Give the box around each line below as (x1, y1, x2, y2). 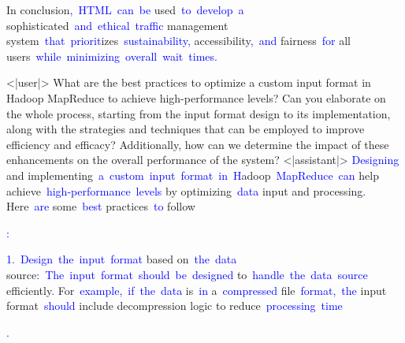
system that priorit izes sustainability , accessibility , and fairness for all (6, 32, 351, 49)
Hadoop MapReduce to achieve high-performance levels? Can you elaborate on (6, 89, 386, 106)
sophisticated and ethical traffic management (6, 17, 229, 33)
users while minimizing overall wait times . (6, 47, 217, 64)
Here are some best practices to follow (6, 198, 195, 214)
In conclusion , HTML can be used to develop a (6, 2, 244, 17)
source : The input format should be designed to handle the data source (6, 266, 368, 282)
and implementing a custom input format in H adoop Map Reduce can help (6, 166, 379, 183)
